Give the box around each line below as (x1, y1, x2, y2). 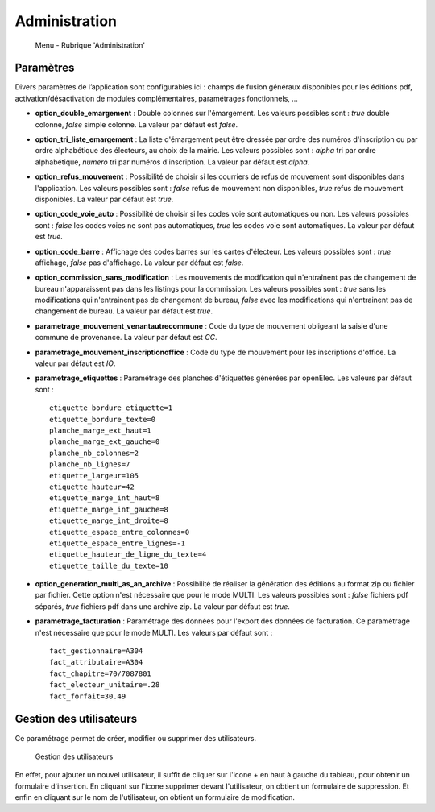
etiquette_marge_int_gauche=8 (49, 504, 169, 514)
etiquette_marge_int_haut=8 (49, 494, 160, 503)
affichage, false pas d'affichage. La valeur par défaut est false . (35, 258, 244, 267)
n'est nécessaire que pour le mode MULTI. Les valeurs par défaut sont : (35, 628, 273, 637)
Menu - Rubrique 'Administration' (35, 40, 145, 50)
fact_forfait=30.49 (49, 691, 126, 701)
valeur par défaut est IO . (35, 358, 116, 368)
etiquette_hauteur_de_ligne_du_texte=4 (49, 550, 207, 559)
